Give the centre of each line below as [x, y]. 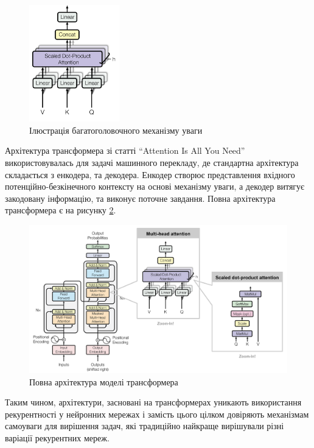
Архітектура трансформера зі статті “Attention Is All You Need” [125, 150]
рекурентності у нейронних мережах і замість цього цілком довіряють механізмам [157, 414]
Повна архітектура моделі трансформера [104, 381]
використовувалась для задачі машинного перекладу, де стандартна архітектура [152, 162]
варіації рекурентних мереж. [57, 438]
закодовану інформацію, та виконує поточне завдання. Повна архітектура [140, 198]
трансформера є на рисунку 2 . [61, 210]
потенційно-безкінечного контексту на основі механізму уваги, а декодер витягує [155, 186]
